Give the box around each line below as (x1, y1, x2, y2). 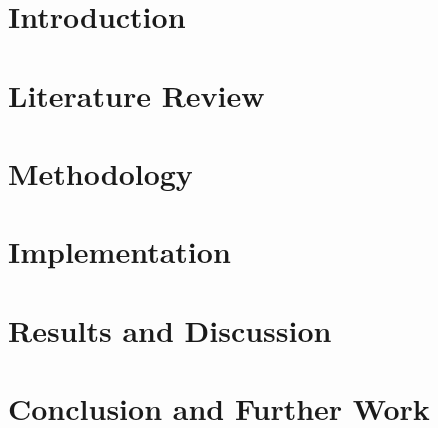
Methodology (8, 152, 193, 193)
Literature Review (8, 74, 265, 115)
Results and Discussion (8, 309, 332, 350)
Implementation (8, 231, 231, 272)
